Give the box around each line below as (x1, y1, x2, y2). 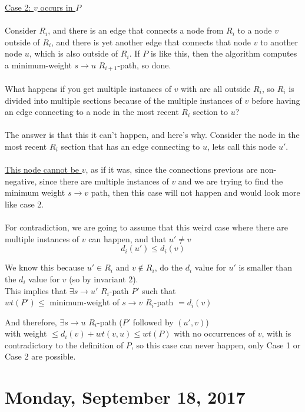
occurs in (40, 1, 73, 13)
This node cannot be (5, 163, 79, 176)
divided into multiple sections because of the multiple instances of (5, 94, 242, 106)
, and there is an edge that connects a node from (48, 24, 224, 37)
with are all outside (181, 83, 251, 95)
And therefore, (5, 315, 57, 328)
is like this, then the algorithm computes (150, 47, 297, 60)
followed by (132, 315, 174, 328)
